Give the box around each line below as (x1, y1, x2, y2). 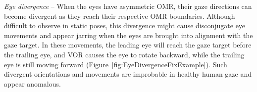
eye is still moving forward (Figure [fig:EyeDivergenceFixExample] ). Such (4, 59, 227, 69)
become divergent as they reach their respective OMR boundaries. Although (4, 10, 235, 21)
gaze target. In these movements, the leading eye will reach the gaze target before (4, 40, 252, 50)
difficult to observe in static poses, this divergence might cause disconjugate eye (4, 20, 246, 31)
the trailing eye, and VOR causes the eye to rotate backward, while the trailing (4, 49, 245, 59)
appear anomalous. (4, 78, 61, 89)
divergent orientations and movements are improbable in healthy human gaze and (4, 69, 252, 79)
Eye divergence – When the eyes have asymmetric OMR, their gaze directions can (4, 1, 252, 11)
